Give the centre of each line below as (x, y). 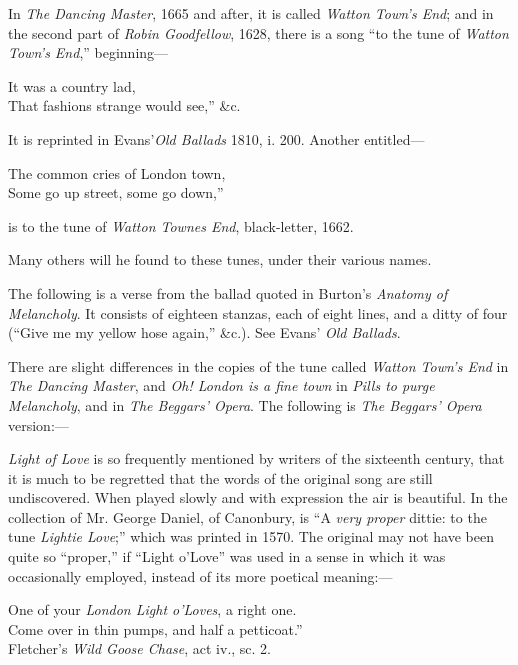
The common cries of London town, (117, 172)
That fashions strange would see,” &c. (124, 105)
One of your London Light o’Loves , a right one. (152, 609)
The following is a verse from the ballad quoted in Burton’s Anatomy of (228, 292)
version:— (38, 424)
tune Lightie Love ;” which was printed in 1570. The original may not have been (251, 536)
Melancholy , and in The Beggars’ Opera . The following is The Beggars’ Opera (245, 404)
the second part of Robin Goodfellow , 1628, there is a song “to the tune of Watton (258, 32)
